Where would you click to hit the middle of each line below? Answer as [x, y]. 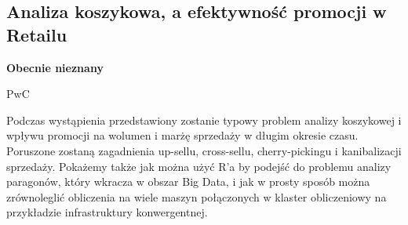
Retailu [37, 34]
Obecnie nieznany [55, 67]
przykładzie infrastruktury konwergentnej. [107, 212]
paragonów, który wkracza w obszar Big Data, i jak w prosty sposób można [188, 181]
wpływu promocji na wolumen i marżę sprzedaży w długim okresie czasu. [182, 135]
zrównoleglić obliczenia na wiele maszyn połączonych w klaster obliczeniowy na [197, 196]
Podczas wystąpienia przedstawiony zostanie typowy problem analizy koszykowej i [204, 120]
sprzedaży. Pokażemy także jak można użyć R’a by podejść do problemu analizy [199, 166]
